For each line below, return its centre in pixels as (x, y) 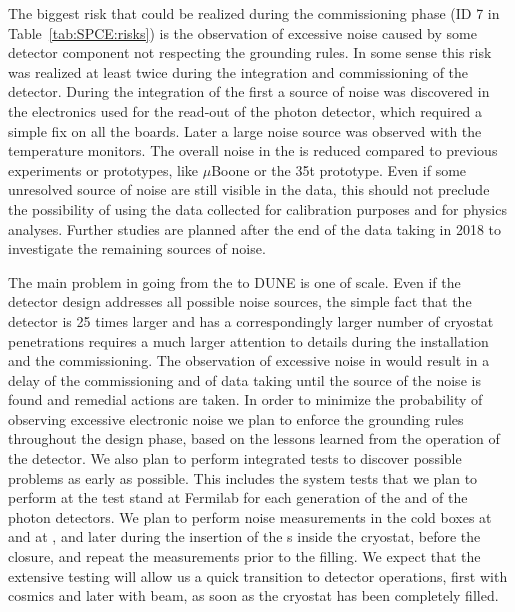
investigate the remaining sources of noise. (137, 248)
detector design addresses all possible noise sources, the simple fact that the (240, 301)
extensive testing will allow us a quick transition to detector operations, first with (258, 575)
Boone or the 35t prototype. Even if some (339, 169)
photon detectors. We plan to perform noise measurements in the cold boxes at (250, 516)
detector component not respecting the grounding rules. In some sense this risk (250, 52)
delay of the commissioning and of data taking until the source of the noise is (244, 379)
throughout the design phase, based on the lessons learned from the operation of (254, 438)
